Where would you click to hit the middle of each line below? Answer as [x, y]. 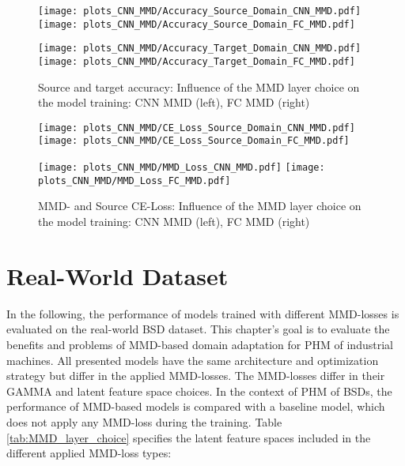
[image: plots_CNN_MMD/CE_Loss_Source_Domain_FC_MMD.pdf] [194, 141]
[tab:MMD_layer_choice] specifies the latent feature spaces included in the [189, 437]
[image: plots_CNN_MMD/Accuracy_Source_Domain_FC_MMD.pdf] [197, 24]
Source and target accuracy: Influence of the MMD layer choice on [199, 86]
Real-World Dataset [117, 275]
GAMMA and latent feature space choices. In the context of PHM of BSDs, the [199, 391]
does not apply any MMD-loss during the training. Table [144, 421]
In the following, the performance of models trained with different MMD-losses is [203, 313]
